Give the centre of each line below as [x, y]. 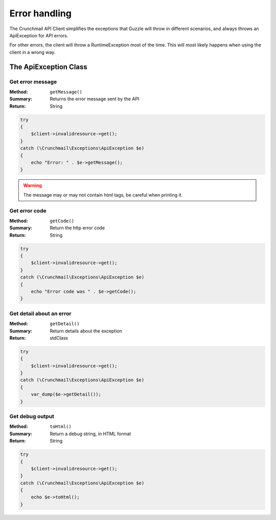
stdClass [59, 338]
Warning [32, 185]
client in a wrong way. [32, 52]
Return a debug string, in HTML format [90, 434]
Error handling [40, 13]
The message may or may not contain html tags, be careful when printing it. [103, 195]
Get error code [28, 210]
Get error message [33, 82]
